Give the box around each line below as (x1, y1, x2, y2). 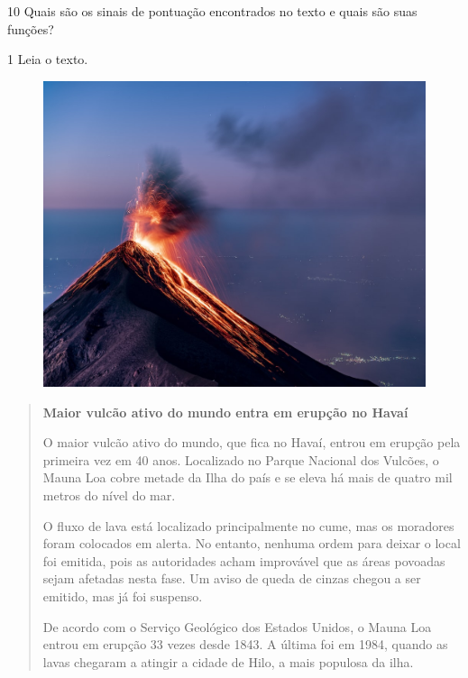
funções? (7, 19, 54, 38)
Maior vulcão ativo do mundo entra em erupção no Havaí (42, 402, 408, 421)
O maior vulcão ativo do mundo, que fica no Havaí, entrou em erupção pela (42, 433, 461, 452)
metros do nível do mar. (42, 485, 176, 504)
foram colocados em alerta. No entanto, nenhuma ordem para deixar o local (42, 534, 461, 553)
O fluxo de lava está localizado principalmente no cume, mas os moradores (42, 516, 454, 535)
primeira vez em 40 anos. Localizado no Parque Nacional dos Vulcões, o (42, 450, 439, 469)
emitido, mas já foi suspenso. (42, 586, 203, 605)
